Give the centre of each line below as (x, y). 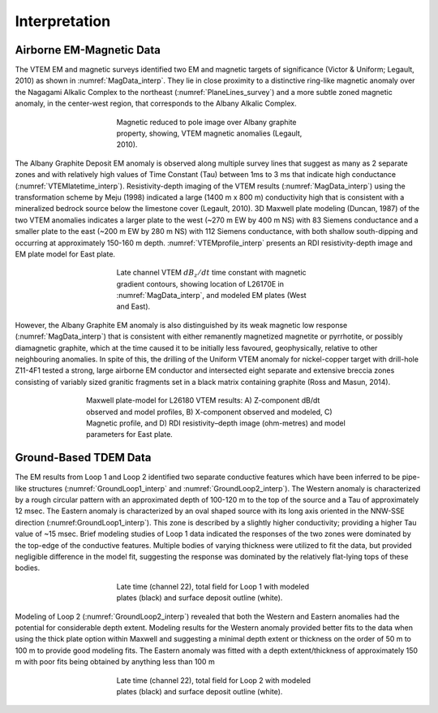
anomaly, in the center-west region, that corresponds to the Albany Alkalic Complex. (156, 104)
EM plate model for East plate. (65, 254)
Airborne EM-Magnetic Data (88, 50)
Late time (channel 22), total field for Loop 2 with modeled (214, 680)
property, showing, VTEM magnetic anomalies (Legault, (209, 133)
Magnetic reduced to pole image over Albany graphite (206, 122)
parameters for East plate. (130, 434)
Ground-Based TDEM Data (83, 458)
